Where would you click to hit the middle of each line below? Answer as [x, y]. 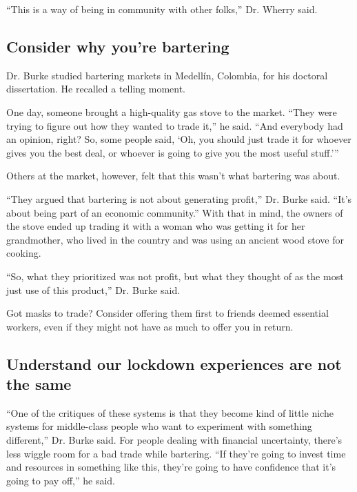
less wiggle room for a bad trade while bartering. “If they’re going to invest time [176, 453]
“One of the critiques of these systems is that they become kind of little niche [170, 412]
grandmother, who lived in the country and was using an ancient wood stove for [175, 239]
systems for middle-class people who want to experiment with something [159, 426]
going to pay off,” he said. [61, 480]
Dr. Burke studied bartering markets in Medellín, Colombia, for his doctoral [167, 75]
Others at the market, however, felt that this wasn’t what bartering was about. [173, 176]
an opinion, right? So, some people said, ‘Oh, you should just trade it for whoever [179, 139]
